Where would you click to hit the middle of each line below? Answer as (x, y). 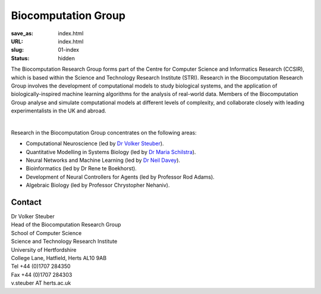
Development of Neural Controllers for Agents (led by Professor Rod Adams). (120, 177)
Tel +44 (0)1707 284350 (41, 266)
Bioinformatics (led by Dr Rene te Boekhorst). (81, 168)
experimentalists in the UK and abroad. (59, 111)
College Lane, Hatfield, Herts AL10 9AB (59, 258)
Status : (20, 58)
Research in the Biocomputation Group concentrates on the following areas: (104, 132)
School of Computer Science (46, 233)
